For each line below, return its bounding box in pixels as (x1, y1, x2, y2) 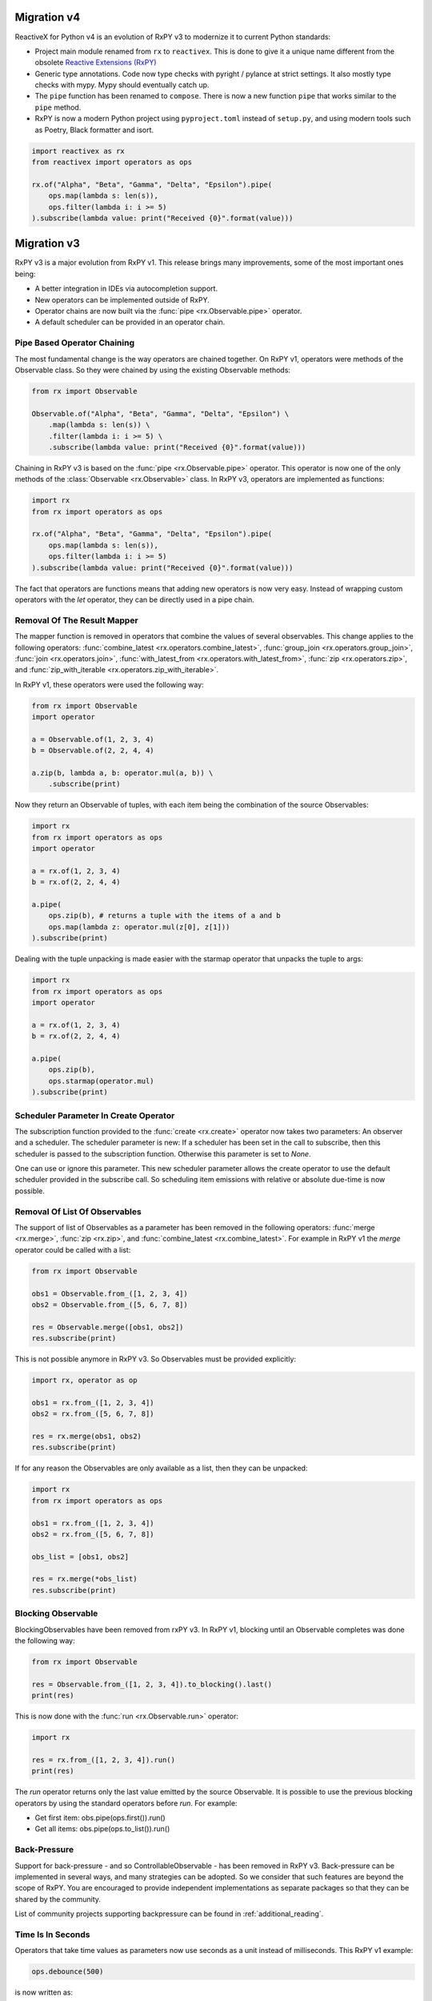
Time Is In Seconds (14, 1929, 90, 1940)
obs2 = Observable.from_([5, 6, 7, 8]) (31, 1300, 188, 1309)
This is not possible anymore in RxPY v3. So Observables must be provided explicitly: (14, 1354, 296, 1364)
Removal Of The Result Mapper (14, 615, 139, 626)
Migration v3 (14, 237, 80, 251)
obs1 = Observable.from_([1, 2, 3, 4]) (31, 1289, 188, 1298)
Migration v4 (14, 10, 81, 24)
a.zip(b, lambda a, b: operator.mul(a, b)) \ (31, 768, 214, 777)
